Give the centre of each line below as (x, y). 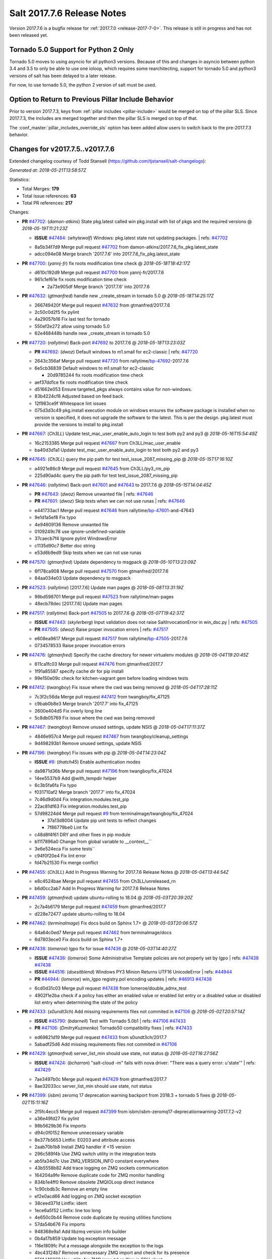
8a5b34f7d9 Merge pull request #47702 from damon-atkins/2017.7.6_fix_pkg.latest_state (126, 247)
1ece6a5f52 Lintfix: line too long (67, 1210)
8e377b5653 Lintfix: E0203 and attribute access (85, 1140)
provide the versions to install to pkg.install (79, 424)
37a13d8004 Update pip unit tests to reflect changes (101, 820)
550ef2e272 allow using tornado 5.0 (72, 326)
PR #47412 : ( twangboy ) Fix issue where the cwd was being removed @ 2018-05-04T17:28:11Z (120, 687)
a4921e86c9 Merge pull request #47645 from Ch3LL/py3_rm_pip (102, 468)
